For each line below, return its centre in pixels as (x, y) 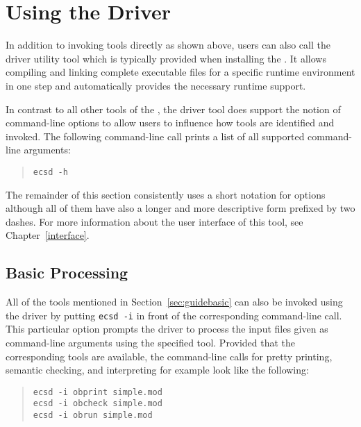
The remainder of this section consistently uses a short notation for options (166, 194)
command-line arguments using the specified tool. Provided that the (151, 342)
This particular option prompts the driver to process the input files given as (167, 329)
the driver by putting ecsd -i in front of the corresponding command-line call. (174, 315)
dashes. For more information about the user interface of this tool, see (154, 221)
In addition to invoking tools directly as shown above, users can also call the (168, 45)
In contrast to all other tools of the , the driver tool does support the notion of (173, 109)
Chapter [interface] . (48, 235)
